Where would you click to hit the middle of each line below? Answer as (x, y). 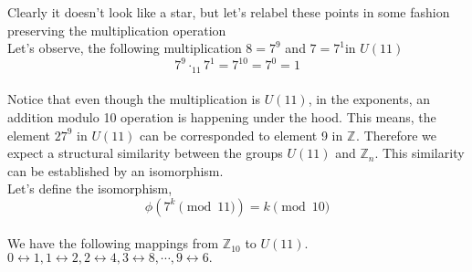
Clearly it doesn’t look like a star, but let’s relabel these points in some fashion (229, 12)
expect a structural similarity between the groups (145, 153)
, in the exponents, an (369, 99)
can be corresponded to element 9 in (241, 135)
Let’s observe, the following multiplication (125, 48)
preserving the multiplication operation (117, 30)
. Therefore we (397, 135)
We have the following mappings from (113, 243)
